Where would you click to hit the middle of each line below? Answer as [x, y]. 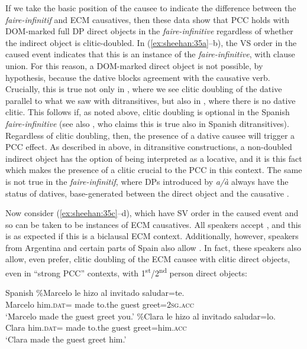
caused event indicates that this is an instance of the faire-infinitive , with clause [150, 54]
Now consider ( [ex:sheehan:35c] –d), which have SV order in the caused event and [152, 213]
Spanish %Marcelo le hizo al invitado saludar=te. [95, 293]
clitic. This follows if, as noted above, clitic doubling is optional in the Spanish [148, 112]
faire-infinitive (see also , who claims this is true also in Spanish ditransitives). [147, 123]
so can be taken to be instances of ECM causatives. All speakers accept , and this [153, 224]
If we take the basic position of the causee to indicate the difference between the [151, 8]
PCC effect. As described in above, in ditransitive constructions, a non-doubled [149, 147]
